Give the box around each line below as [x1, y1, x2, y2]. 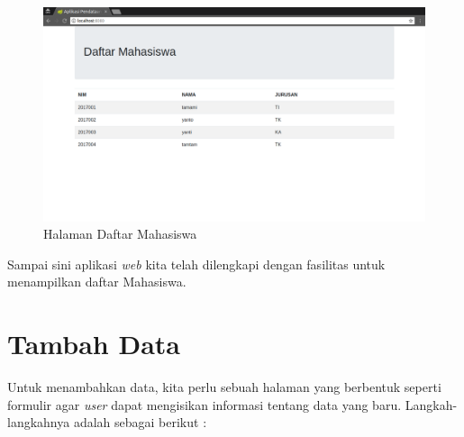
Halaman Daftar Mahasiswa [43, 224, 197, 243]
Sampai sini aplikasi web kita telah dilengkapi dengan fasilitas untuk [7, 254, 386, 273]
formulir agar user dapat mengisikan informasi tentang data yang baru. [7, 395, 402, 414]
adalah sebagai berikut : [73, 413, 207, 432]
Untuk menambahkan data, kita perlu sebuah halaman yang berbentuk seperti [7, 378, 441, 396]
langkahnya [7, 413, 70, 432]
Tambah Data [7, 325, 180, 362]
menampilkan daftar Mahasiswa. [7, 272, 187, 291]
